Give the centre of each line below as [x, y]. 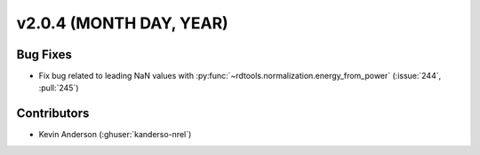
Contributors [53, 114]
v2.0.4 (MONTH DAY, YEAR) [122, 23]
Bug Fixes [44, 54]
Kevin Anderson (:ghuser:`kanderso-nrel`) [115, 135]
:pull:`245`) [59, 88]
